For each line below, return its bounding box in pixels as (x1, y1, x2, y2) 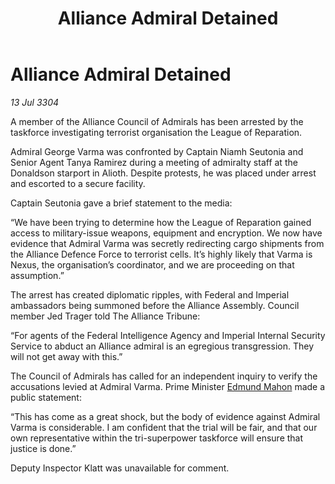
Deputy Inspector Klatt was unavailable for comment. (10, 462, 230, 474)
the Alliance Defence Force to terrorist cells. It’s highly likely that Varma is (10, 248, 313, 260)
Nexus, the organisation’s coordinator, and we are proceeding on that (10, 258, 295, 271)
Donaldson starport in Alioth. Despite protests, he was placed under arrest (10, 167, 317, 179)
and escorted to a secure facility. (10, 177, 146, 189)
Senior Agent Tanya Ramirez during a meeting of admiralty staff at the (10, 156, 298, 168)
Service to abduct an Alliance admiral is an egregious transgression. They (10, 340, 314, 352)
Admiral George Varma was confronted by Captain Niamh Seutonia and (10, 145, 304, 157)
